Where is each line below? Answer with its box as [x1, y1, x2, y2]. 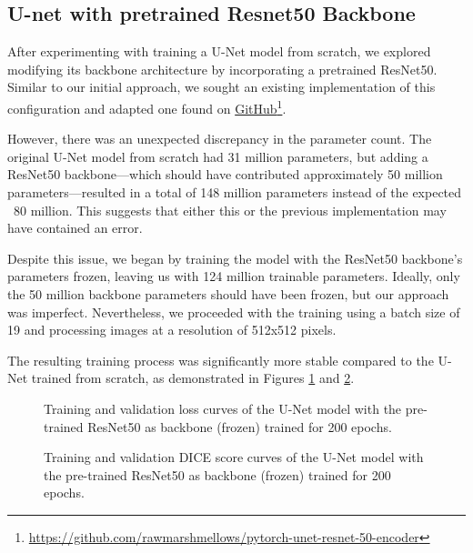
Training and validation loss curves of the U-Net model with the [44, 398, 402, 417]
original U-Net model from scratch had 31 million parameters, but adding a [7, 146, 428, 166]
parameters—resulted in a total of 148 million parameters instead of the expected [7, 183, 462, 202]
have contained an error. [7, 218, 143, 237]
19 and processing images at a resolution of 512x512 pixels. [7, 320, 337, 339]
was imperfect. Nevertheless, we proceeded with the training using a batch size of [7, 302, 460, 321]
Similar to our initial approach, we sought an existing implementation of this [7, 77, 436, 96]
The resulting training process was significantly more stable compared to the [7, 350, 434, 369]
